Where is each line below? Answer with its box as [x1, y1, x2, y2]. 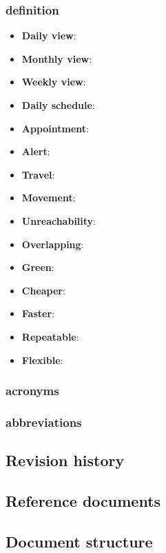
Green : [21, 260, 54, 274]
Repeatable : [21, 329, 79, 343]
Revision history [6, 450, 125, 471]
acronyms [6, 382, 59, 399]
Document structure [6, 530, 153, 552]
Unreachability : [21, 213, 96, 228]
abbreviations [6, 413, 82, 430]
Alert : [21, 144, 50, 159]
